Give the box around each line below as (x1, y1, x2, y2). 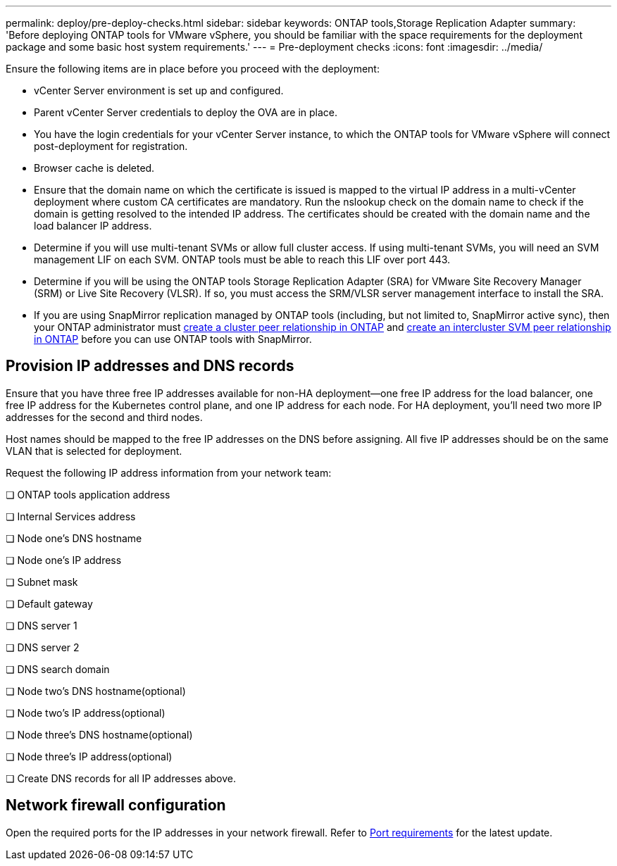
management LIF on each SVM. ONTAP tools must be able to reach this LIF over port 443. (34, 253, 451, 265)
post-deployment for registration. (34, 140, 188, 152)
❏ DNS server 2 (6, 641, 80, 653)
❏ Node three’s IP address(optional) (6, 750, 173, 763)
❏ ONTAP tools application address (6, 488, 170, 501)
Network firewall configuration (6, 796, 226, 815)
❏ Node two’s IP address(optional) (6, 706, 166, 719)
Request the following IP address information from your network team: (6, 466, 332, 479)
